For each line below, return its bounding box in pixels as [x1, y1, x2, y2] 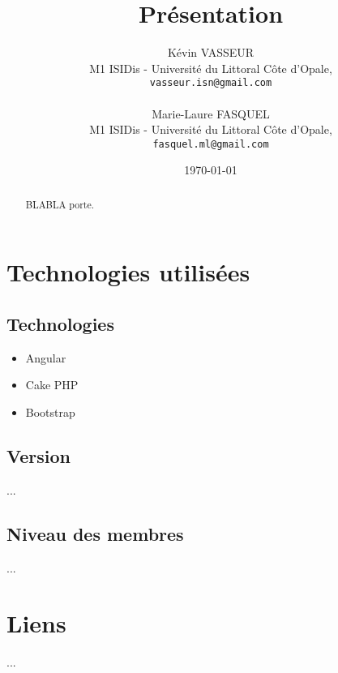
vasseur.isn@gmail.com [149, 77, 272, 89]
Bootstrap [25, 404, 75, 421]
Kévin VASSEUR [167, 44, 255, 61]
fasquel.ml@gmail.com [152, 138, 269, 150]
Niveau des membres [6, 521, 184, 546]
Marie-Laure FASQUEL [152, 105, 270, 122]
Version [6, 444, 71, 469]
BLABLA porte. [25, 197, 95, 211]
